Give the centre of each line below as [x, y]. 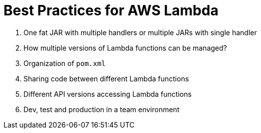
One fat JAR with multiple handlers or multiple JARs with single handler [140, 32]
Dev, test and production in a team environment [102, 109]
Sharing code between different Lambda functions [106, 78]
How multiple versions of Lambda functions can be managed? [125, 48]
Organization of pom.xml [65, 63]
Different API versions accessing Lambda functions [108, 94]
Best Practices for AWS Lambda [111, 10]
